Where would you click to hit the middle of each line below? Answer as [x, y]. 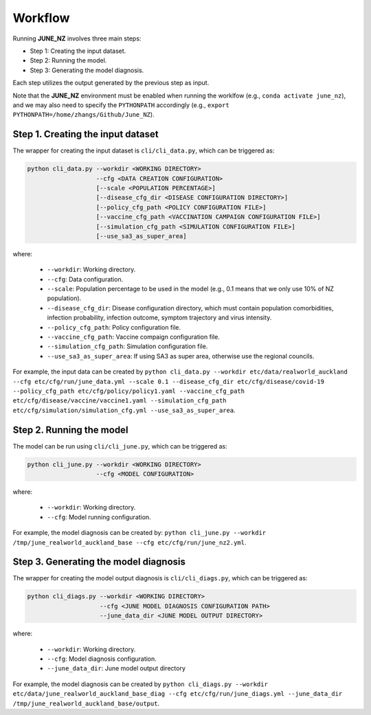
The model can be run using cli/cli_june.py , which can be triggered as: [120, 446]
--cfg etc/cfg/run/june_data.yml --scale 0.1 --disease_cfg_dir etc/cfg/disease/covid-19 [168, 382]
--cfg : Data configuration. [85, 279]
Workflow [41, 18]
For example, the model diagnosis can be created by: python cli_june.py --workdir [139, 533]
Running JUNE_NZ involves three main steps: [77, 38]
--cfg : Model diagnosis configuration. [102, 659]
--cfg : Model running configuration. [99, 517]
